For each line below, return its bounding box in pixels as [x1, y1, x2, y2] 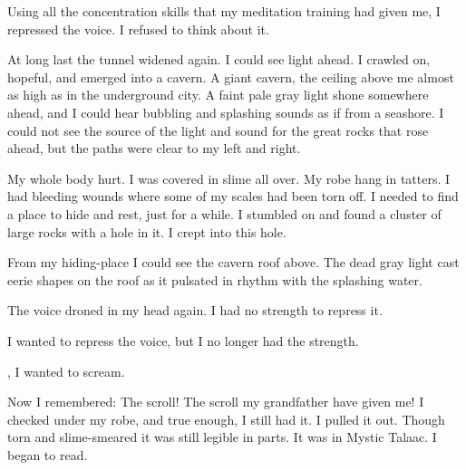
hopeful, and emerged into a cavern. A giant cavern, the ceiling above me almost [7, 67, 454, 86]
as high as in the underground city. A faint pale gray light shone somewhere [7, 85, 429, 104]
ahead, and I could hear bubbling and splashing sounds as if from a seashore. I [7, 102, 444, 121]
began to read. [7, 445, 88, 464]
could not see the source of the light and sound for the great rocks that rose [7, 120, 429, 139]
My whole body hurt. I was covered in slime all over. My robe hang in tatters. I [7, 168, 451, 187]
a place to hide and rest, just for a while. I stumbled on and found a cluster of [7, 204, 442, 223]
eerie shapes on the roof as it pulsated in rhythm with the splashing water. [7, 270, 422, 289]
